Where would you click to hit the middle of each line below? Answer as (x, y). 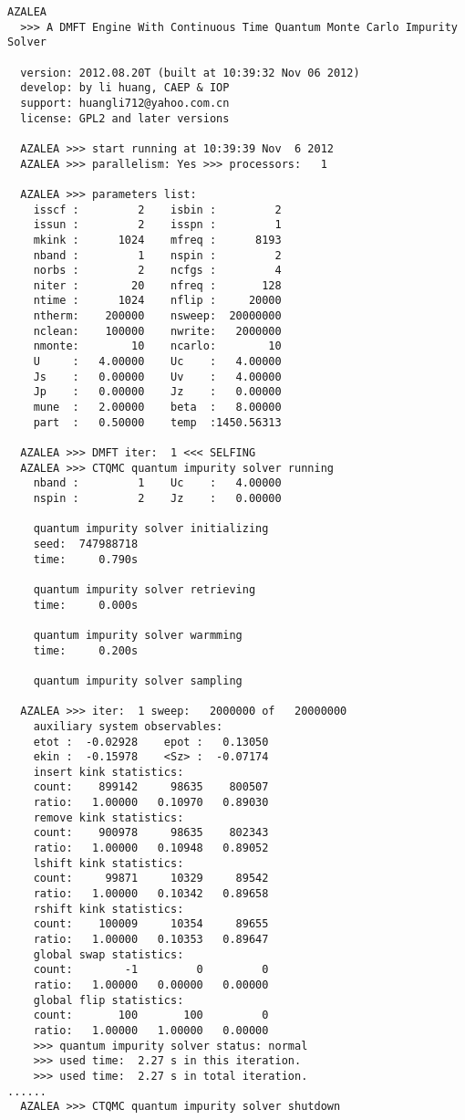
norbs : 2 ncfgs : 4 (157, 271)
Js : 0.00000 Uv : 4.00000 (157, 377)
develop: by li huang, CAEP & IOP (125, 88)
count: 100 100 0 (151, 1015)
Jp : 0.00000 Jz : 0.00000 (157, 392)
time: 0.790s (86, 559)
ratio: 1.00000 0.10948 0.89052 (151, 848)
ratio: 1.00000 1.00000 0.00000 (151, 1030)
